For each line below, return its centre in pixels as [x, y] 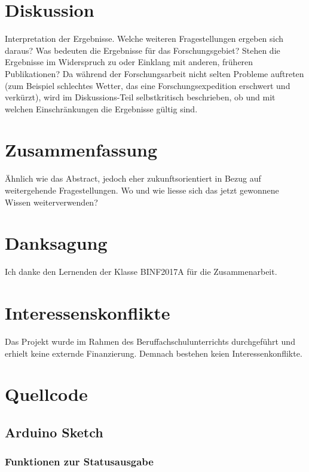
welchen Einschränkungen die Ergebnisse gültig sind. [101, 108]
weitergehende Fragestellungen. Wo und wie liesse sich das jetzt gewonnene [142, 190]
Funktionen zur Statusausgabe [79, 462]
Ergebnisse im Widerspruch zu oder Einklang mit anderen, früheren [129, 62]
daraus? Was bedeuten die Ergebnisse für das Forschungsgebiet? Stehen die [143, 50]
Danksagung [56, 243]
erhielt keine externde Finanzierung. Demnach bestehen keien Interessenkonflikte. [154, 353]
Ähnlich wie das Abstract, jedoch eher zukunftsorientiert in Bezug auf [133, 178]
